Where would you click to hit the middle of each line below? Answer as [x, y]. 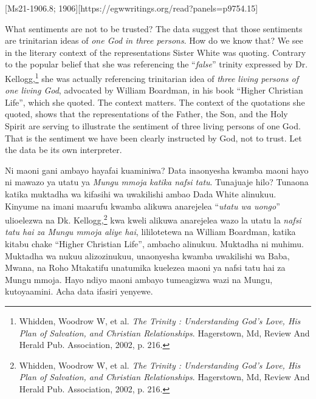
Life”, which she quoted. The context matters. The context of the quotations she [155, 102]
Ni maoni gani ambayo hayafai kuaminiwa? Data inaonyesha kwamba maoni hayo [157, 170]
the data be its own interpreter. [64, 150]
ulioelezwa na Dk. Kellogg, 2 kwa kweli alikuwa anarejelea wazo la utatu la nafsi [153, 219]
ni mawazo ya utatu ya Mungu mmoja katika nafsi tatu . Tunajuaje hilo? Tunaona [157, 182]
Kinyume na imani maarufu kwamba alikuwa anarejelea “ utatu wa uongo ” [143, 206]
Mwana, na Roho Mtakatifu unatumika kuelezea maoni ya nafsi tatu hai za [145, 268]
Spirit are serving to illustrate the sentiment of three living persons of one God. [153, 126]
